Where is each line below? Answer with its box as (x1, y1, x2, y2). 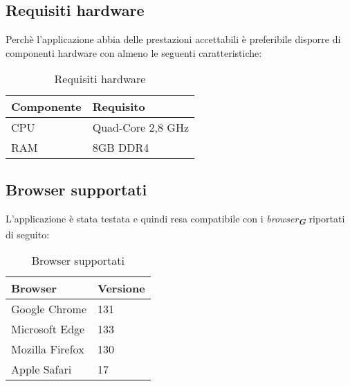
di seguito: (6, 227, 50, 241)
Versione (98, 280, 145, 297)
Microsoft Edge (11, 321, 85, 337)
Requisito (92, 98, 145, 115)
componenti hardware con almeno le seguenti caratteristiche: (6, 45, 262, 60)
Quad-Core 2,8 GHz (92, 119, 189, 136)
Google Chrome (11, 301, 87, 317)
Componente (11, 98, 82, 115)
